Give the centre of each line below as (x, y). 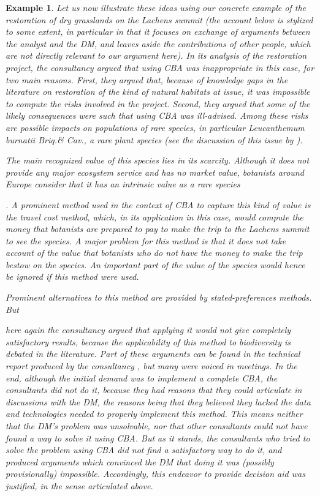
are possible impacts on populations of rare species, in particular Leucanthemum (155, 127)
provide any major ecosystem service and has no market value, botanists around (155, 172)
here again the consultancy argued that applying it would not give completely (148, 330)
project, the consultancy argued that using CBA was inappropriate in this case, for (160, 67)
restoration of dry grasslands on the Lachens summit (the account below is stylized (159, 19)
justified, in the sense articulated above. (79, 485)
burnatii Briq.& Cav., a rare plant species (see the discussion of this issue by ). (154, 139)
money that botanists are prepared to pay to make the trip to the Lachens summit (158, 229)
